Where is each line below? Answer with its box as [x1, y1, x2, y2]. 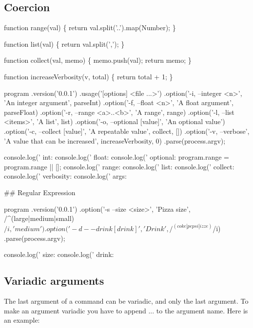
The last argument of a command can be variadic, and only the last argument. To [4, 296, 249, 306]
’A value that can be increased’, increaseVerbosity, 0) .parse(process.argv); [4, 135, 226, 146]
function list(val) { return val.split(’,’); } [4, 38, 125, 49]
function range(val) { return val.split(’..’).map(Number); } [4, 22, 176, 33]
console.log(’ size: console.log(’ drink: [4, 249, 114, 259]
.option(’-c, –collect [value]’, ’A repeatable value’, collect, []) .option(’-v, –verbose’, [4, 126, 250, 136]
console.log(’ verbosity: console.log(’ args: [4, 171, 127, 181]
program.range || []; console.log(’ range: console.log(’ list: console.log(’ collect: [4, 161, 234, 171]
